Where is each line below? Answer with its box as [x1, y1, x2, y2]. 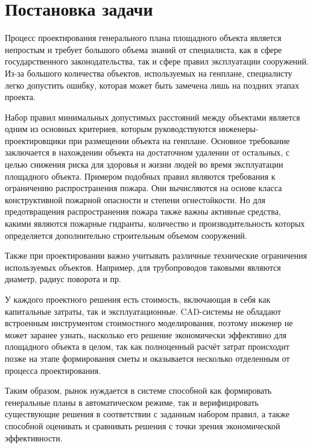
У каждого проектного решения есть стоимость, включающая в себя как [5, 293, 271, 305]
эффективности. [5, 431, 63, 444]
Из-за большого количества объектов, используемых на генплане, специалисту [5, 66, 292, 79]
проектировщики [5, 134, 66, 147]
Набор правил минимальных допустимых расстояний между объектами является [5, 110, 300, 123]
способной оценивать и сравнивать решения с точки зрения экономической [5, 419, 280, 432]
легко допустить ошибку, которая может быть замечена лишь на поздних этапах [5, 78, 300, 91]
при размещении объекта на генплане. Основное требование [68, 134, 290, 147]
